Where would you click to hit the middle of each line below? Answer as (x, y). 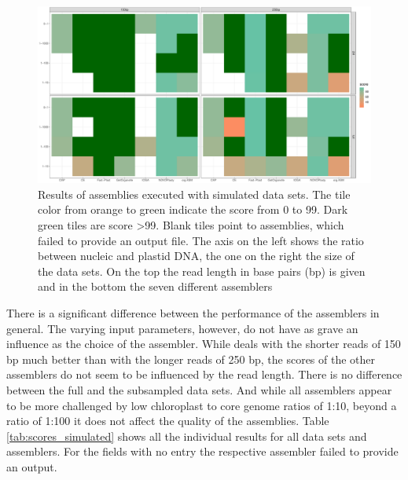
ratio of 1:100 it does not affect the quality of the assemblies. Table (168, 421)
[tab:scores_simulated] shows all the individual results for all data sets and (187, 436)
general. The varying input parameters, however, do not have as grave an (182, 328)
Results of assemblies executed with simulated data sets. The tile (194, 194)
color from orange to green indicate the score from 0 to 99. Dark (193, 209)
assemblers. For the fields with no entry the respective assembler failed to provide (202, 451)
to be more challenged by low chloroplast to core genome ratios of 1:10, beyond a (202, 405)
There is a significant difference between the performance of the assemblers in (193, 313)
